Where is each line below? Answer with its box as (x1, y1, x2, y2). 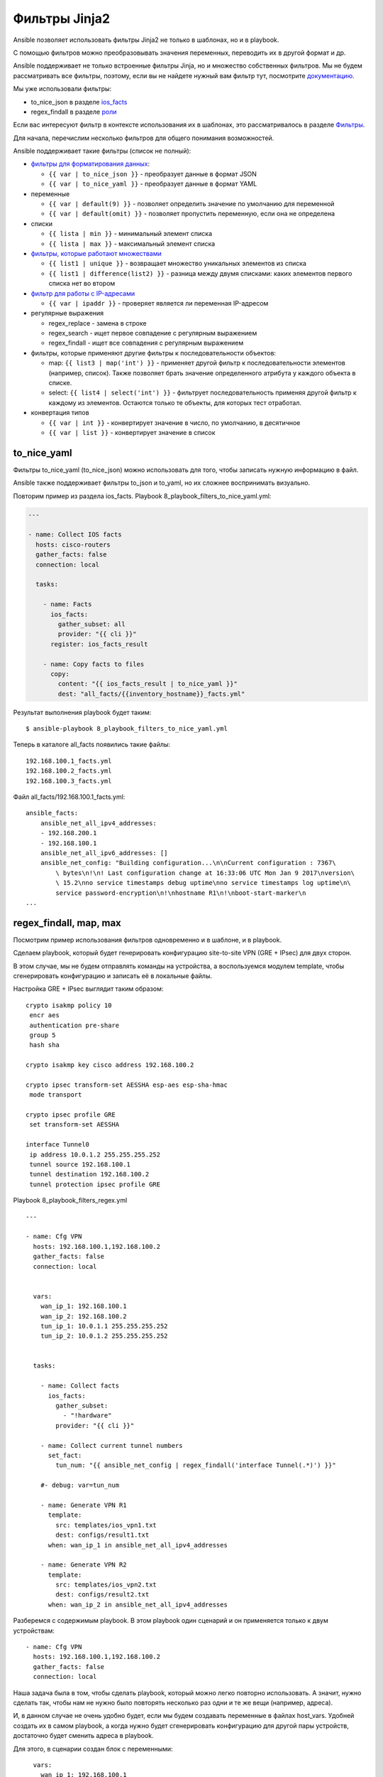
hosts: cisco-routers (35, 540, 111, 549)
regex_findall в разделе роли (30, 107, 117, 116)
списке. (48, 379, 72, 387)
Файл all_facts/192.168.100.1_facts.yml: (13, 793, 126, 801)
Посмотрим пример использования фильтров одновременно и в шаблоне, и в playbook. (13, 935, 282, 944)
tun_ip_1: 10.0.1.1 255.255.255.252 (40, 1322, 168, 1330)
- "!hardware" (62, 1412, 112, 1419)
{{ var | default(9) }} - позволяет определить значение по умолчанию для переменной (48, 200, 335, 208)
